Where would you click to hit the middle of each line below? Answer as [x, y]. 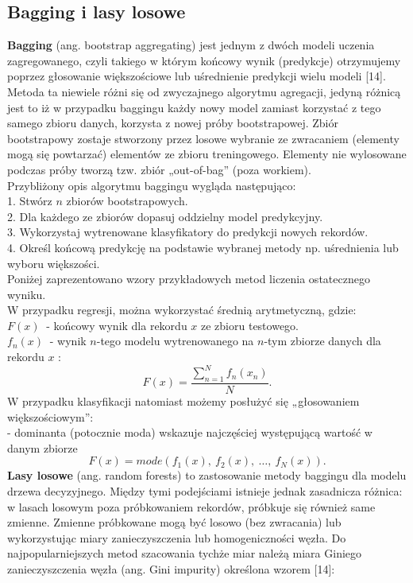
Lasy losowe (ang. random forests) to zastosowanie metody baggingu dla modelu [207, 475]
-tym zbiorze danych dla [322, 341]
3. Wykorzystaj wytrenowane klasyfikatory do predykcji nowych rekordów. [188, 232]
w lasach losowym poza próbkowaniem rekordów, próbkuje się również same [191, 506]
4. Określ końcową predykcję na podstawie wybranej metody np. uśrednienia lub [203, 247]
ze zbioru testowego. [250, 325]
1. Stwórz [30, 201]
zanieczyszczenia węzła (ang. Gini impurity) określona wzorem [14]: [171, 568]
